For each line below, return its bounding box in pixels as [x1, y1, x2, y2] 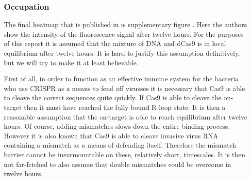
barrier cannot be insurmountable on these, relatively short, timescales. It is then [4, 149, 245, 159]
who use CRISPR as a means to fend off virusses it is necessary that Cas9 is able [4, 83, 245, 93]
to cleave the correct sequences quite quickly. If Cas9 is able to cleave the [4, 92, 221, 103]
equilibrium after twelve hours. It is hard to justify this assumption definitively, [4, 48, 240, 58]
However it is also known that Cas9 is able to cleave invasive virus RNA [4, 130, 218, 140]
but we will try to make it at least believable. [4, 57, 138, 67]
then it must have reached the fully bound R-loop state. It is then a [24, 102, 226, 112]
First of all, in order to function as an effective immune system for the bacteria [4, 74, 239, 84]
